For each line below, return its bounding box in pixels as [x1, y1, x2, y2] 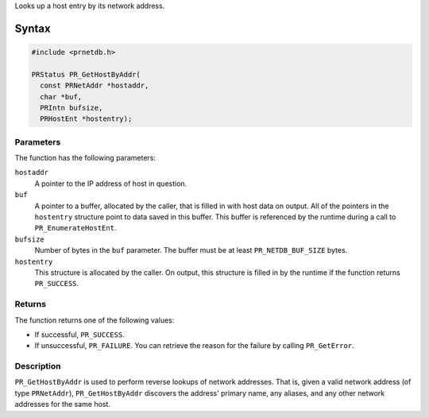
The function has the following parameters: [14, 153, 157, 163]
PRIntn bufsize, [40, 103, 103, 112]
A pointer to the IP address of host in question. [34, 179, 187, 188]
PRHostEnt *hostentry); [40, 114, 133, 123]
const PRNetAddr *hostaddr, [40, 81, 149, 91]
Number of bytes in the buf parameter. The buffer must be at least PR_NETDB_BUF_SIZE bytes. [34, 246, 348, 255]
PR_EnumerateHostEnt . [34, 223, 117, 233]
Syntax [14, 21, 51, 35]
